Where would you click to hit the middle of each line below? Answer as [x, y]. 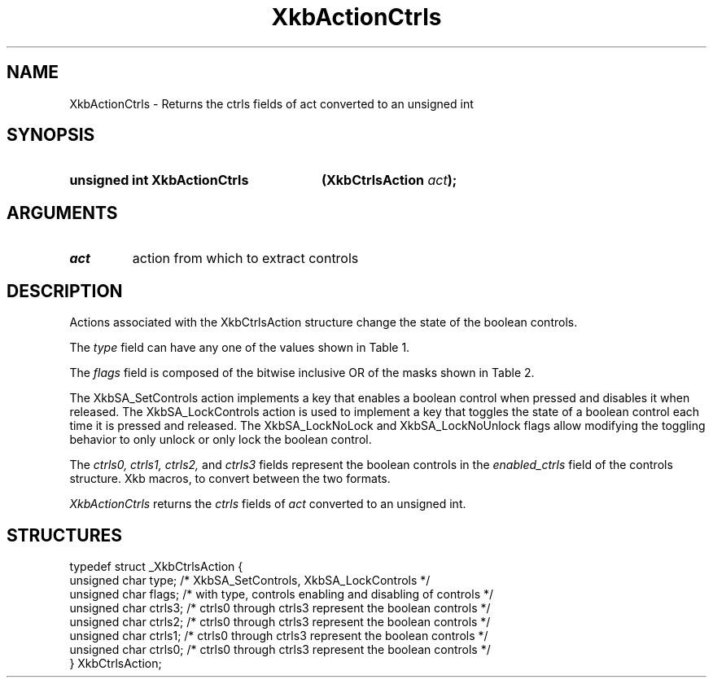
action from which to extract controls [245, 259]
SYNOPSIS [51, 135]
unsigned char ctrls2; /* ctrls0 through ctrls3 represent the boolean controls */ [280, 621]
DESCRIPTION [65, 291]
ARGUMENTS [62, 213]
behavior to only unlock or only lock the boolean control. [221, 440]
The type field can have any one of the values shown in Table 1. [240, 348]
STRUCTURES [64, 535]
